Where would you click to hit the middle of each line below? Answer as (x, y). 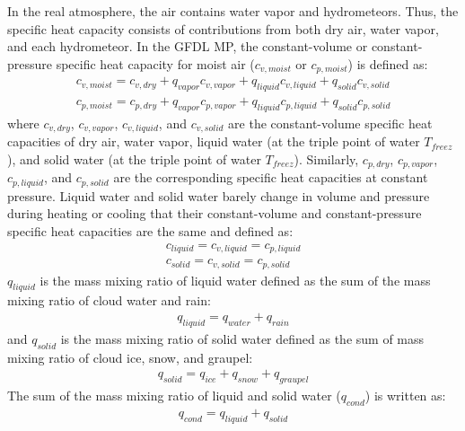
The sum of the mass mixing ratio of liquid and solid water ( (174, 396)
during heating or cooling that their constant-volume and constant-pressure (215, 213)
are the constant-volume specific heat (330, 123)
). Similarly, (326, 158)
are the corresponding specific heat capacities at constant (271, 177)
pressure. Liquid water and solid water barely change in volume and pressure (219, 195)
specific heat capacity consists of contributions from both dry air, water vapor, (223, 28)
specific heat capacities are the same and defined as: (150, 231)
